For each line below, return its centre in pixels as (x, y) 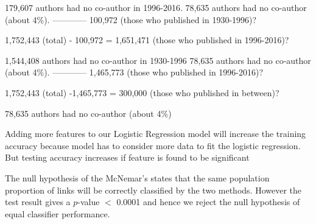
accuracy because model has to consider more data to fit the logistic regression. (153, 145)
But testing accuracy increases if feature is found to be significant (127, 157)
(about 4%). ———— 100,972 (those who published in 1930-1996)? (131, 19)
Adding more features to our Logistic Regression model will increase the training (156, 134)
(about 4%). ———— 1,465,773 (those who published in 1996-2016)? (134, 72)
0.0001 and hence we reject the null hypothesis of (208, 202)
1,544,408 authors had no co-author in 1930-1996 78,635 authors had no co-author (158, 60)
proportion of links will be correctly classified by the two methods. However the (153, 190)
